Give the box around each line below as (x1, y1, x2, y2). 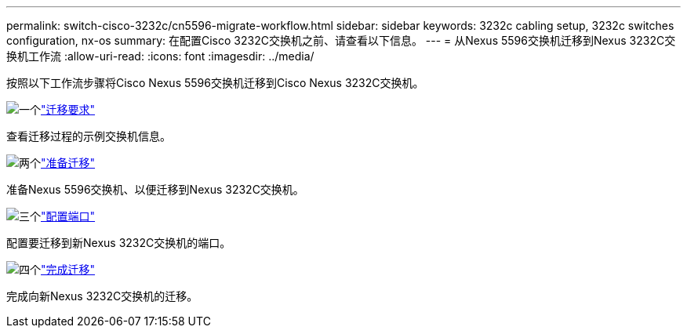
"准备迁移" (41, 156, 96, 169)
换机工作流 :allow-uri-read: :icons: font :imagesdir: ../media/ (6, 49, 314, 63)
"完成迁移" (41, 263, 96, 276)
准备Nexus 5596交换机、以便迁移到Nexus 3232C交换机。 (6, 183, 304, 196)
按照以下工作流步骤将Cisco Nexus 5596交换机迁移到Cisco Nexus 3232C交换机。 (6, 76, 424, 89)
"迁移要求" (41, 103, 96, 116)
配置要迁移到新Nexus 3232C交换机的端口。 (6, 236, 231, 249)
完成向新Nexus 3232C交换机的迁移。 (6, 289, 198, 303)
